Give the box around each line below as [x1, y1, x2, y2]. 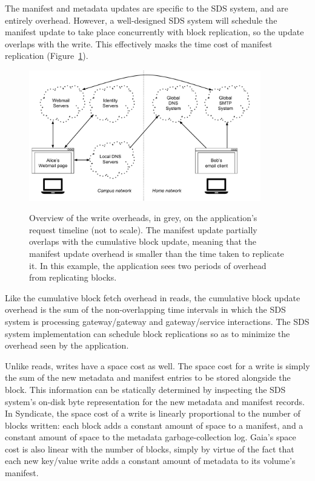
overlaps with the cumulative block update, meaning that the [29, 235, 257, 248]
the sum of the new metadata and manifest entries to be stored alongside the [5, 371, 291, 384]
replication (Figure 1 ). [5, 49, 88, 62]
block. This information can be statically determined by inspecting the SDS [5, 383, 286, 395]
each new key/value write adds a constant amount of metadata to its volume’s [5, 454, 296, 467]
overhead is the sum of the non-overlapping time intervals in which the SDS [5, 303, 286, 316]
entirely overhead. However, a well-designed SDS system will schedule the [5, 13, 277, 26]
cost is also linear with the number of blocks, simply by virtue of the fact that [5, 442, 294, 455]
